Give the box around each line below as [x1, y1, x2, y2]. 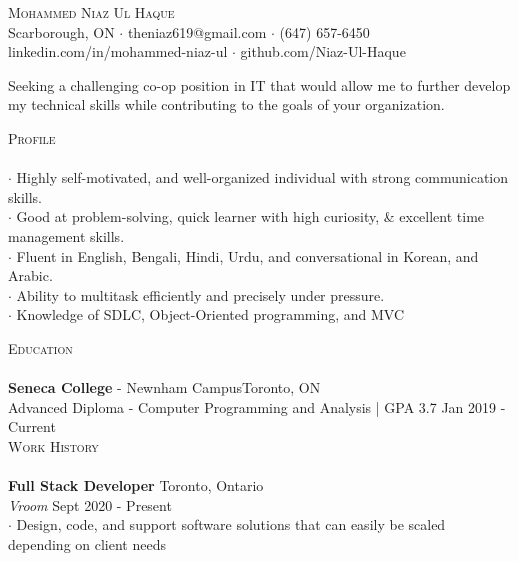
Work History [8, 435, 99, 456]
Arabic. [8, 265, 53, 286]
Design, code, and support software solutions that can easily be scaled [16, 514, 446, 535]
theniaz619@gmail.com [127, 21, 267, 42]
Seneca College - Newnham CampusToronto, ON [8, 377, 321, 398]
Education [8, 337, 73, 358]
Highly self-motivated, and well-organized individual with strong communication [16, 167, 509, 188]
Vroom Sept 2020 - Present [8, 494, 172, 515]
